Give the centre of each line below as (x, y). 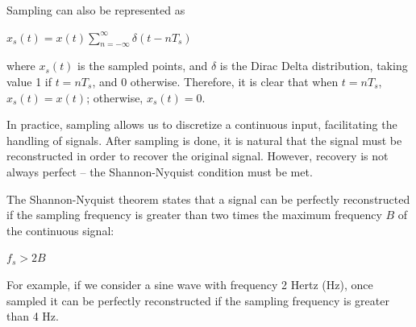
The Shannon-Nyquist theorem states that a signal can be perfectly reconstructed (208, 199)
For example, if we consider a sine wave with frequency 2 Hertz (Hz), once (190, 284)
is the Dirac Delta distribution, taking (314, 66)
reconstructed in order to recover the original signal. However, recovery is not (198, 156)
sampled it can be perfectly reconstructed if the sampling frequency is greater (198, 300)
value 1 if (29, 81)
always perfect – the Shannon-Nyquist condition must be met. (160, 171)
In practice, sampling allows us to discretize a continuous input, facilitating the (202, 124)
